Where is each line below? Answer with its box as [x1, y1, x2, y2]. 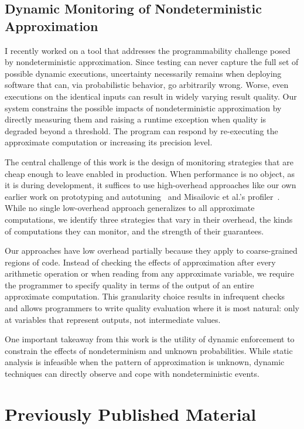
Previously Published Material [5, 401, 257, 425]
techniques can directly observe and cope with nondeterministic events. [5, 367, 259, 380]
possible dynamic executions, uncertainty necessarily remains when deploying [5, 67, 282, 79]
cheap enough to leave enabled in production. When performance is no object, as [5, 167, 295, 179]
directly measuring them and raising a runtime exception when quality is [5, 113, 267, 125]
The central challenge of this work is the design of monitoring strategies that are [5, 155, 293, 168]
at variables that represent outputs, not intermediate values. [5, 313, 221, 325]
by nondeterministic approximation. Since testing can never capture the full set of [5, 56, 299, 68]
